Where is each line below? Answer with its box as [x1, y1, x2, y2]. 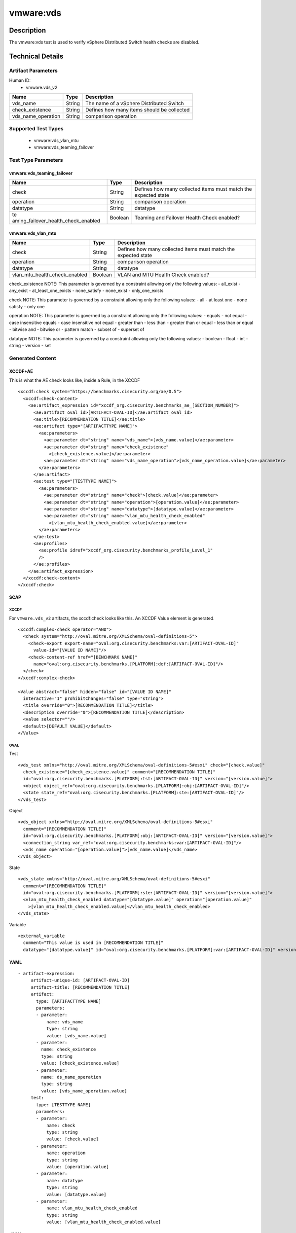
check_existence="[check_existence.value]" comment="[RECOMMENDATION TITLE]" [23, 769, 216, 775]
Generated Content [9, 355, 56, 362]
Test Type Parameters [9, 156, 63, 163]
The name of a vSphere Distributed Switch [85, 100, 185, 107]
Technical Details [9, 52, 64, 60]
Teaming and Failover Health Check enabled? [134, 214, 240, 221]
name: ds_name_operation [41, 1074, 101, 1080]
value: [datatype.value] [46, 1192, 107, 1197]
